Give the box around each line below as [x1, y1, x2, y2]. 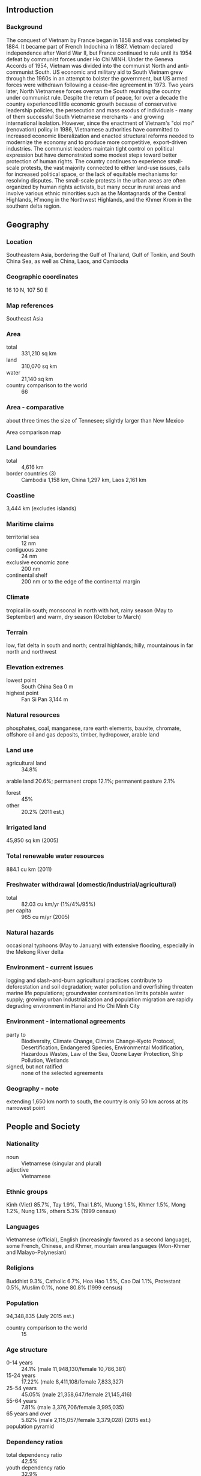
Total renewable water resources [6, 852, 104, 860]
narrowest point [6, 1104, 46, 1112]
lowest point [6, 676, 37, 684]
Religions [6, 1264, 34, 1272]
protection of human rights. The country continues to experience [6, 157, 167, 164]
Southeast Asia [6, 315, 44, 322]
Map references [6, 301, 54, 310]
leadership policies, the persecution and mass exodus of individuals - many [6, 106, 193, 113]
